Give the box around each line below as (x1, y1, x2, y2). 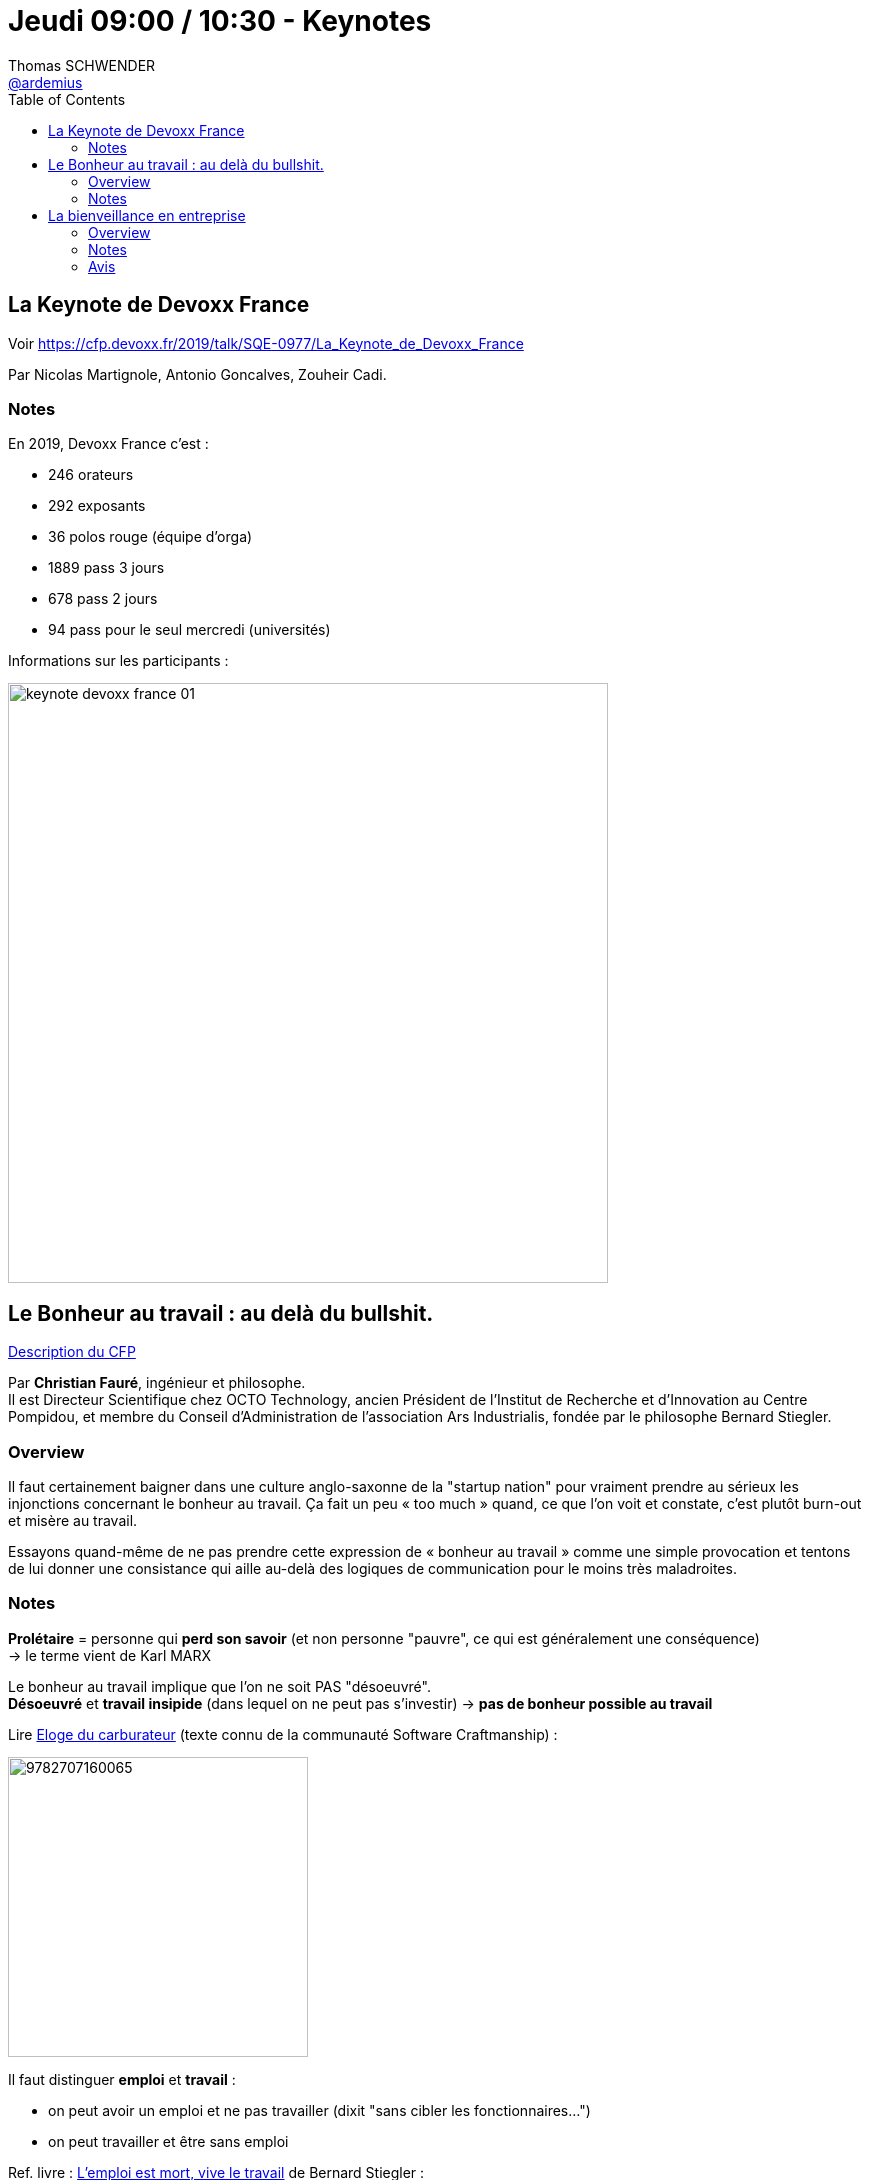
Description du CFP (8, 1343, 136, 1361)
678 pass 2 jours (48, 590, 158, 608)
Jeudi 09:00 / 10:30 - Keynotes (8, 4, 432, 38)
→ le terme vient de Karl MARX (8, 1646, 212, 1664)
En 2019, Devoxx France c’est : (8, 435, 209, 453)
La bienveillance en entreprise (48, 206, 246, 224)
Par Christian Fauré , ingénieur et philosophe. (8, 1374, 306, 1392)
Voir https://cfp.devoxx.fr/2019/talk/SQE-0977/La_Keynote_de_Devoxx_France (8, 334, 524, 352)
